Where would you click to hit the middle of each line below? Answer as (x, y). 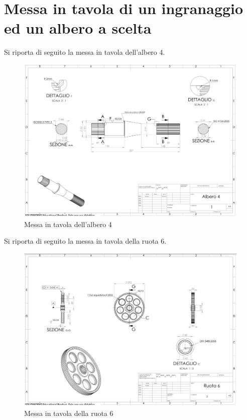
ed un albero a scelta (78, 28)
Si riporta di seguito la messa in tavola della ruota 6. (85, 241)
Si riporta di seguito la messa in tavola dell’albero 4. (85, 52)
